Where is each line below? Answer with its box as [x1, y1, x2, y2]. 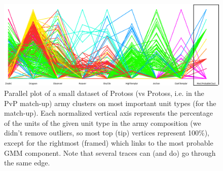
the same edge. [4, 157, 50, 168]
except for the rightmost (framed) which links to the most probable [4, 138, 213, 148]
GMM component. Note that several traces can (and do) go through [4, 147, 216, 158]
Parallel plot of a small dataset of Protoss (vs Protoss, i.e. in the [4, 88, 204, 98]
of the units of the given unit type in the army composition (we [4, 117, 201, 128]
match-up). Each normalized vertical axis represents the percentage [4, 108, 213, 118]
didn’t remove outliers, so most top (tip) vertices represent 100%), [4, 127, 209, 138]
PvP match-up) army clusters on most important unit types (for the [4, 97, 216, 108]
